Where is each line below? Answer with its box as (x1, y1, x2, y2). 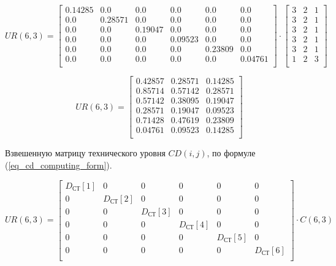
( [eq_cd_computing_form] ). (5, 159, 112, 172)
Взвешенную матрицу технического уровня (5, 146, 166, 159)
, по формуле (207, 146, 256, 159)
